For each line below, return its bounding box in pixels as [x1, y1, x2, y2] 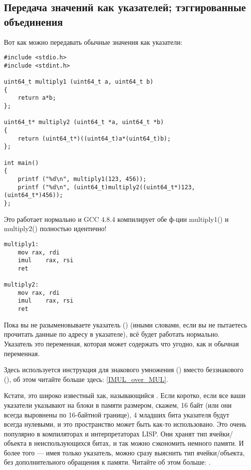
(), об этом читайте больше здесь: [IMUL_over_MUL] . [4, 374, 168, 384]
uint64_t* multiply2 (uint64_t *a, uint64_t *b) [4, 119, 164, 126]
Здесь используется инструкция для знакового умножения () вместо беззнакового [4, 364, 244, 375]
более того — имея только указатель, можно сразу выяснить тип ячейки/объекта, [4, 447, 245, 457]
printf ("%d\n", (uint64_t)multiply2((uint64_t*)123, [17, 183, 195, 191]
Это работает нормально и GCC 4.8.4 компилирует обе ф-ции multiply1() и [4, 214, 229, 224]
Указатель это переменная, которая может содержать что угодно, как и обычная [4, 338, 239, 348]
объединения [4, 14, 63, 29]
